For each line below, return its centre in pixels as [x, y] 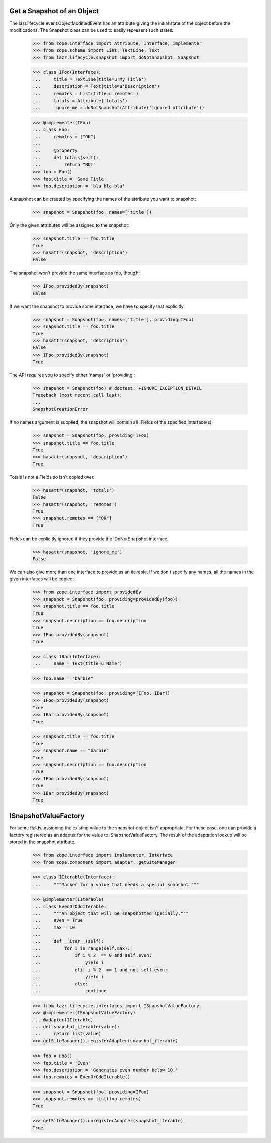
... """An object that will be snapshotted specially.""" [110, 913]
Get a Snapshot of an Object [54, 11]
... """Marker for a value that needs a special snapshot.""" [116, 884]
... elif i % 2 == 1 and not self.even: [100, 970]
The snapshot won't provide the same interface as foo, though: [75, 273]
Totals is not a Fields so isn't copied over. [52, 477]
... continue [70, 991]
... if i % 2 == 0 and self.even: [92, 956]
